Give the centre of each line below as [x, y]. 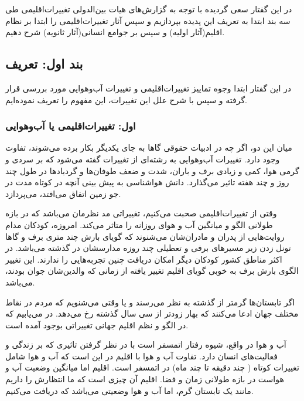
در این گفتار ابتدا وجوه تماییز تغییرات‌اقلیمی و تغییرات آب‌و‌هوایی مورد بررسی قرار [148, 88]
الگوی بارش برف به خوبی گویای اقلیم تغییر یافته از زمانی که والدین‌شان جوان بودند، [152, 271]
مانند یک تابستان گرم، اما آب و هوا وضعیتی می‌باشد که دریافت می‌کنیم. [129, 390]
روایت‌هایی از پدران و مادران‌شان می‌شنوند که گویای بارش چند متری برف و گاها [145, 236]
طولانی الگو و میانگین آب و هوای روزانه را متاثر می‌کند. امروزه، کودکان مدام [139, 224]
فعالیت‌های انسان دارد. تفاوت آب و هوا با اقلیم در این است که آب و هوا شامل [141, 356]
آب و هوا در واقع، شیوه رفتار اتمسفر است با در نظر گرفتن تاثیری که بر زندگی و [146, 344]
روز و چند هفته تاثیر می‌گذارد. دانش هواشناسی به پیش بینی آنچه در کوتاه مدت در [147, 182]
